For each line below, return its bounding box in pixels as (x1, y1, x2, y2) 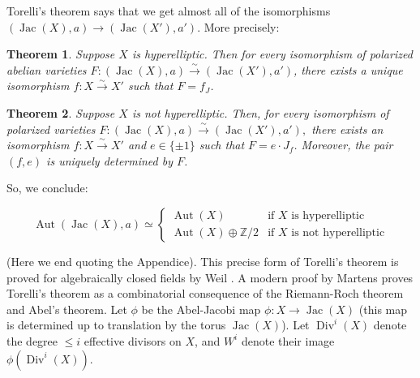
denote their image (241, 332, 335, 349)
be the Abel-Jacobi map (141, 300, 261, 317)
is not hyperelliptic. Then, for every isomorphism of (131, 104, 389, 121)
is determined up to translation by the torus (6, 316, 226, 333)
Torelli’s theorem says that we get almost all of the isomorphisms (6, 2, 331, 19)
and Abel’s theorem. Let (6, 300, 127, 317)
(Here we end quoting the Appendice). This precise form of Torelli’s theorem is (6, 252, 399, 269)
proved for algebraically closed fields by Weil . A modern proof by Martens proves (6, 268, 414, 286)
